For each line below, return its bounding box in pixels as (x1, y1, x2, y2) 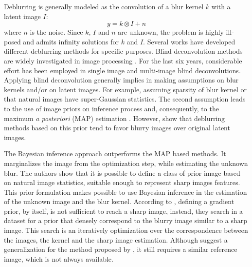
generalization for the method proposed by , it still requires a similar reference (4, 244, 237, 254)
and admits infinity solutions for (23, 36, 119, 46)
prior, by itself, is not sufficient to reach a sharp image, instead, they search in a (4, 205, 243, 216)
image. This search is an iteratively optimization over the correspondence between (4, 225, 248, 235)
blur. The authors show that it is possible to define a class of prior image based (4, 167, 240, 178)
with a (211, 1, 231, 11)
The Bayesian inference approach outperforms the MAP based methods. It (4, 148, 226, 159)
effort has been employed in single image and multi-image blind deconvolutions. (4, 65, 241, 75)
